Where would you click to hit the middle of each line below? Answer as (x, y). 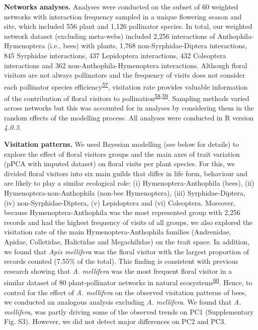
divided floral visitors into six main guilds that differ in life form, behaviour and (126, 173)
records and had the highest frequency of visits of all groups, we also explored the (128, 222)
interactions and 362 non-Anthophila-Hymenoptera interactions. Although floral (126, 65)
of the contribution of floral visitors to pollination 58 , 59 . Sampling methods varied (127, 97)
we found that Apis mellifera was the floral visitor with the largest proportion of (127, 251)
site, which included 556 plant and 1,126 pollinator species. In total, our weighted (128, 26)
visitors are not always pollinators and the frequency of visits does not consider (125, 75)
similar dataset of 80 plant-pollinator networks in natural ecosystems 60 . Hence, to (128, 281)
